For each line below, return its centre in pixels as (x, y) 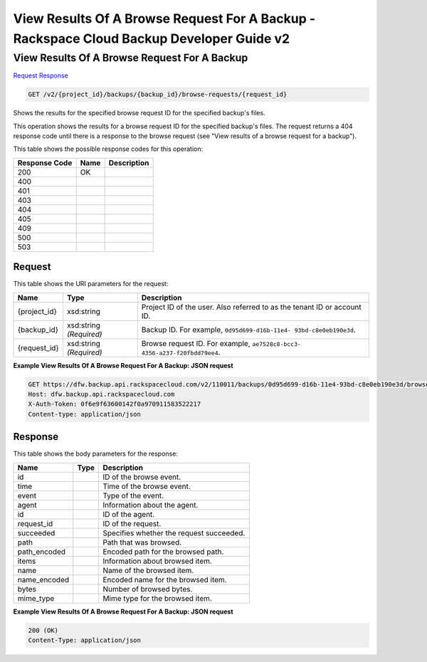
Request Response (41, 75)
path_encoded (42, 552)
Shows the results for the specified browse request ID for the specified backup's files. (139, 113)
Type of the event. (133, 495)
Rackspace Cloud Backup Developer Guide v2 (152, 38)
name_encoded (43, 579)
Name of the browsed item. (148, 570)
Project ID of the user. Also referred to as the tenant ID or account (252, 307)
